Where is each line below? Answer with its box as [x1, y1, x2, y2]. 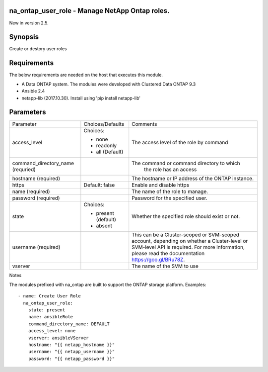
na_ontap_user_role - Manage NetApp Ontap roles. [9, 6, 170, 15]
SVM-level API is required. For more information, [132, 244, 245, 251]
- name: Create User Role [18, 293, 81, 299]
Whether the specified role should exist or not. [132, 213, 240, 220]
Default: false [83, 182, 115, 188]
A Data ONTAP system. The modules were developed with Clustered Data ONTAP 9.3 [21, 81, 196, 87]
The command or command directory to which [132, 160, 240, 167]
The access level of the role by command [132, 139, 228, 146]
